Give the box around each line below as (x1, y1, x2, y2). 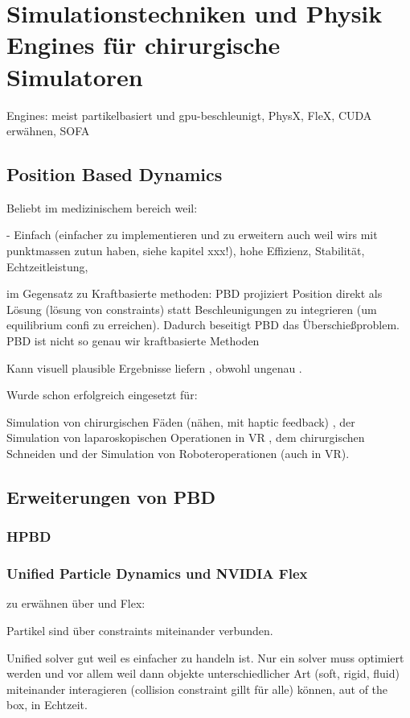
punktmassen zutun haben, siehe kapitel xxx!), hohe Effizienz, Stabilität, (6, 242, 365, 259)
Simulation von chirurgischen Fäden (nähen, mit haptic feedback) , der (6, 413, 355, 430)
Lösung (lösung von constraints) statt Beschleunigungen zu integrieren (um (6, 300, 377, 317)
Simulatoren (6, 60, 143, 93)
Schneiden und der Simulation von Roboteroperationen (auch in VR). (6, 445, 350, 462)
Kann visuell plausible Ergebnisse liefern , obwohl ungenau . (6, 359, 302, 376)
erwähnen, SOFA (6, 122, 90, 139)
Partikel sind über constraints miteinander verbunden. (6, 622, 273, 639)
